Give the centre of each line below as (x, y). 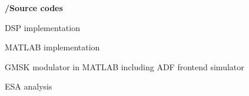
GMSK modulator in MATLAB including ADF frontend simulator (124, 66)
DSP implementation (42, 27)
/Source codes (34, 8)
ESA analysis (29, 86)
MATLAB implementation (52, 47)
